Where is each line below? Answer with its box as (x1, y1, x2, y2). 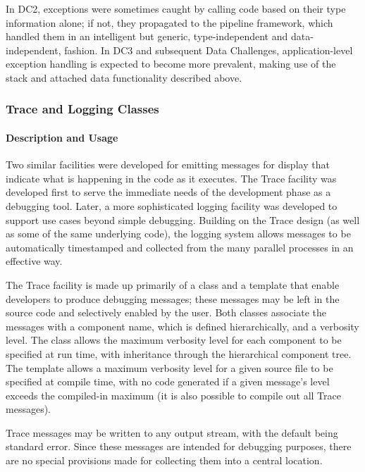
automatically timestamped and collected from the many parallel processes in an (6, 240, 354, 254)
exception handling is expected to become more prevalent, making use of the (6, 56, 336, 71)
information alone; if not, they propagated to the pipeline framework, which (6, 15, 333, 30)
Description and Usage (6, 130, 118, 144)
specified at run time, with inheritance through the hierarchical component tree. (6, 346, 352, 361)
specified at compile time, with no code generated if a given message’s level (6, 374, 330, 389)
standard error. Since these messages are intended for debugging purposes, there (6, 439, 352, 454)
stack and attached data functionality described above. (6, 70, 242, 85)
